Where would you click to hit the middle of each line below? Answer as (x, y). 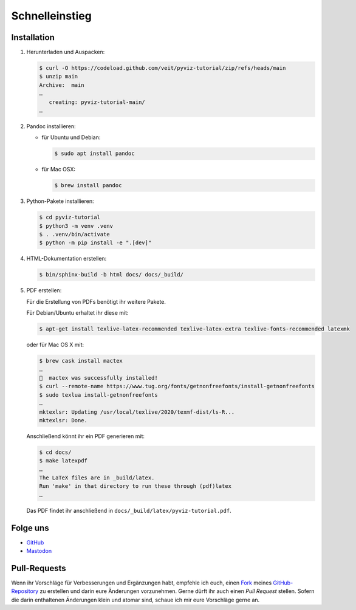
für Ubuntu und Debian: (71, 137)
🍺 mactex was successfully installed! (98, 378)
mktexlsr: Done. (63, 420)
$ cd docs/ (55, 452)
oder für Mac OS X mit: (55, 345)
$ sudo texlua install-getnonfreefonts (98, 395)
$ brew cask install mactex (81, 361)
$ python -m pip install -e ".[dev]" (95, 243)
